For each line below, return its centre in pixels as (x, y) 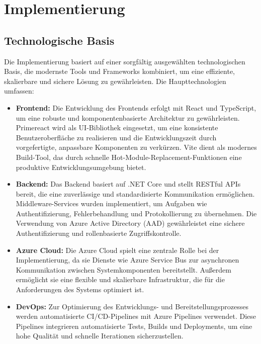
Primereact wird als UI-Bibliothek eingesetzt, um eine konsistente (117, 127)
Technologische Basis (59, 40)
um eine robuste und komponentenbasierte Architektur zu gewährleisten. (128, 117)
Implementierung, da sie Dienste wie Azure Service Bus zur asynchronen (127, 260)
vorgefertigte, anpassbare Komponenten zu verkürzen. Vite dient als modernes (136, 147)
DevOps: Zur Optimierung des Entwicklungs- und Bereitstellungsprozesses (132, 306)
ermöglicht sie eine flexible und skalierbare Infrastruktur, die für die (120, 279)
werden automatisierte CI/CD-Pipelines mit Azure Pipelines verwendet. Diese (136, 316)
